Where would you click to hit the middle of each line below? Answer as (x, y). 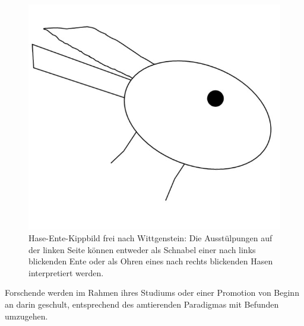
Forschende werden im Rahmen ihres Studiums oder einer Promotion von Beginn (152, 293)
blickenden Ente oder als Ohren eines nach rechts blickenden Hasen (151, 261)
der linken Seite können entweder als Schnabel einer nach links (142, 249)
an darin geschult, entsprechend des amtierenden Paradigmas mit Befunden (142, 304)
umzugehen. (26, 316)
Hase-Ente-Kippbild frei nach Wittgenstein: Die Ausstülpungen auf (151, 237)
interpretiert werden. (66, 272)
